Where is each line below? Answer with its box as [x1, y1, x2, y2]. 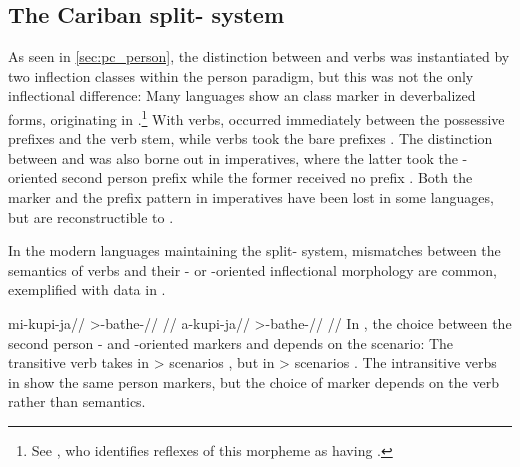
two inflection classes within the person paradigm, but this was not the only [8, 65, 474, 86]
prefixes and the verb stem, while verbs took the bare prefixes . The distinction [8, 128, 493, 149]
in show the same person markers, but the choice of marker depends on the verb [8, 371, 499, 392]
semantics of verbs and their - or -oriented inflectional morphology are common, [8, 259, 497, 280]
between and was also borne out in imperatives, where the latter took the [8, 147, 458, 168]
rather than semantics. [8, 391, 146, 412]
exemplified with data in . [8, 279, 166, 300]
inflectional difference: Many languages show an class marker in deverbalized [8, 85, 476, 106]
